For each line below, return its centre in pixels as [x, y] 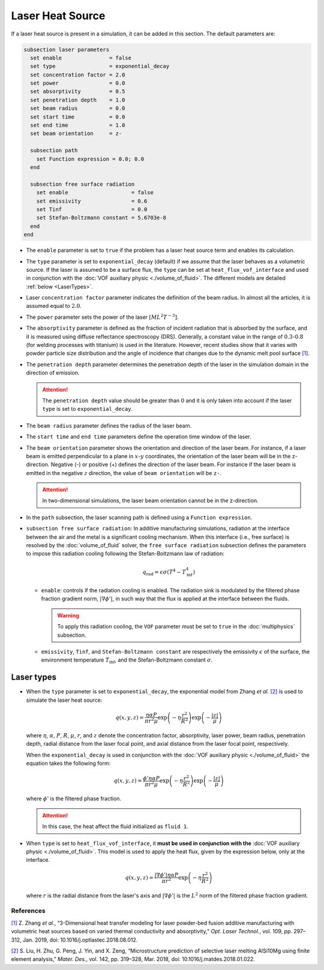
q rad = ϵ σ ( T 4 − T [164, 572]
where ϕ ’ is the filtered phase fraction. [74, 799]
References [28, 911]
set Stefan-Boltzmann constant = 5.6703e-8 [101, 218]
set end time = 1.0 [78, 125]
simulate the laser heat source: [64, 700]
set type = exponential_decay [100, 66]
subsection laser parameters [67, 49]
